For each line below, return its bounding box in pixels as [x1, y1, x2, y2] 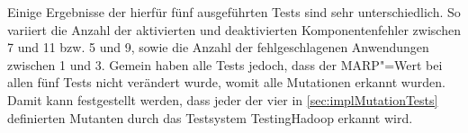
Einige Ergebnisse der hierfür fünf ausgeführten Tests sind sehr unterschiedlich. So [7, 3, 461, 21]
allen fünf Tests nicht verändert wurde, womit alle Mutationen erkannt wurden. [7, 73, 445, 92]
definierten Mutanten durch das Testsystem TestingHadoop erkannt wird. [7, 108, 413, 127]
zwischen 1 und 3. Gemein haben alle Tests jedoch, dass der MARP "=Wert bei [7, 55, 443, 74]
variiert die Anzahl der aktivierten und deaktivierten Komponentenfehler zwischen [7, 20, 461, 39]
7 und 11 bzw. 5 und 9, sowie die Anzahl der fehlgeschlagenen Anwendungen [7, 38, 429, 57]
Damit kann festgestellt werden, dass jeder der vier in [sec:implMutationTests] [7, 90, 438, 109]
